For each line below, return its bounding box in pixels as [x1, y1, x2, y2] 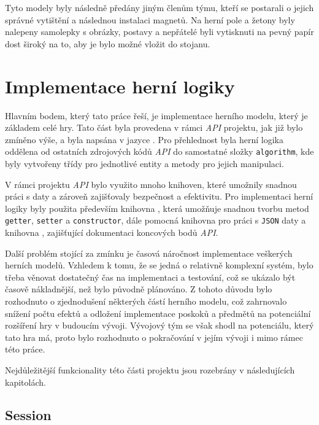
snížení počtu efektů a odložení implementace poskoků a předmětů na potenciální [5, 306, 311, 319]
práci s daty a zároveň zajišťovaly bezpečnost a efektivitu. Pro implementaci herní [5, 190, 313, 203]
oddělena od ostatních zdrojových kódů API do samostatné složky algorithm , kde [5, 145, 314, 158]
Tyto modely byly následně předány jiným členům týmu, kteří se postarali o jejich [5, 1, 314, 14]
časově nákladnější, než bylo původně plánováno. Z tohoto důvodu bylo [5, 283, 272, 295]
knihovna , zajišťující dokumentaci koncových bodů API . [5, 225, 218, 238]
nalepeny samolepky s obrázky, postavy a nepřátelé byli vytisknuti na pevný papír [5, 25, 314, 38]
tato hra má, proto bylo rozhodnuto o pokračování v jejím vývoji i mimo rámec [5, 330, 303, 343]
